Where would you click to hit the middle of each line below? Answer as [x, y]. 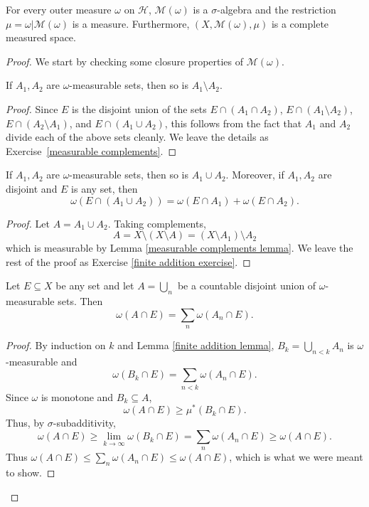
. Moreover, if [255, 175]
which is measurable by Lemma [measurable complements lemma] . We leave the [180, 248]
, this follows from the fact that [233, 123]
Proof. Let [28, 223]
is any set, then [105, 188]
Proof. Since [32, 108]
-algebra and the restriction [277, 9]
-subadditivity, [84, 423]
